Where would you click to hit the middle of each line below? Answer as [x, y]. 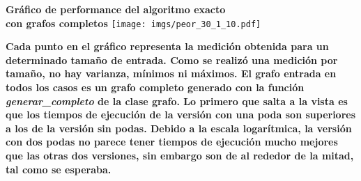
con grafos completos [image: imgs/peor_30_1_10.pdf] [133, 23]
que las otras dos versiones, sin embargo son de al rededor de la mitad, [180, 155]
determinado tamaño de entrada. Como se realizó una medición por [172, 60]
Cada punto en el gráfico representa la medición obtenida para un [167, 46]
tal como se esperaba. [59, 169]
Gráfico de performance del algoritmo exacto [116, 9]
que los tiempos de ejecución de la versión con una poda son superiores [181, 115]
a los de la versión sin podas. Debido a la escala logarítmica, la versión [179, 128]
